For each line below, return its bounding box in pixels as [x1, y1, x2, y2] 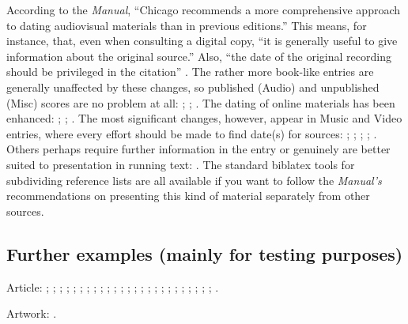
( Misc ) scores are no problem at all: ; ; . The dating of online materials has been [6, 94, 395, 111]
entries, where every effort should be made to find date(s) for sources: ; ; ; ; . [6, 125, 377, 141]
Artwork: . [6, 305, 57, 322]
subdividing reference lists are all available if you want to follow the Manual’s [6, 171, 382, 188]
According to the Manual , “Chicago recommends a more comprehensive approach [6, 2, 401, 17]
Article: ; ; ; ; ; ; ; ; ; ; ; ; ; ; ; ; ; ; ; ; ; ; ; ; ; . [6, 278, 219, 295]
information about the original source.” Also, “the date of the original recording [6, 47, 391, 64]
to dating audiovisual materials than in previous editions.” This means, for [6, 17, 367, 33]
